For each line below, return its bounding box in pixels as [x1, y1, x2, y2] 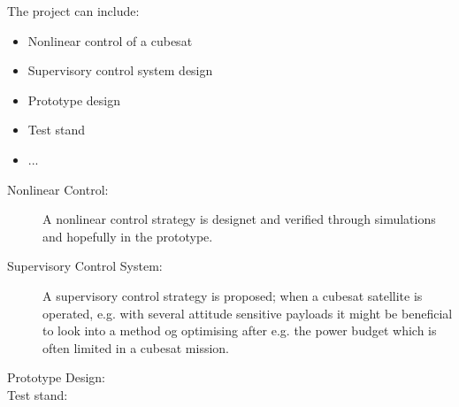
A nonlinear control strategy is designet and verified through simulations [42, 210, 436, 228]
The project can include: [7, 2, 140, 19]
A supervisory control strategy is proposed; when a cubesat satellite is [42, 286, 423, 304]
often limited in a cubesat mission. [42, 338, 230, 357]
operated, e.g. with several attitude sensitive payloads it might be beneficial [42, 303, 453, 322]
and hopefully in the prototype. [42, 227, 213, 245]
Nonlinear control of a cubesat [27, 31, 193, 50]
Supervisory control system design [27, 61, 213, 80]
